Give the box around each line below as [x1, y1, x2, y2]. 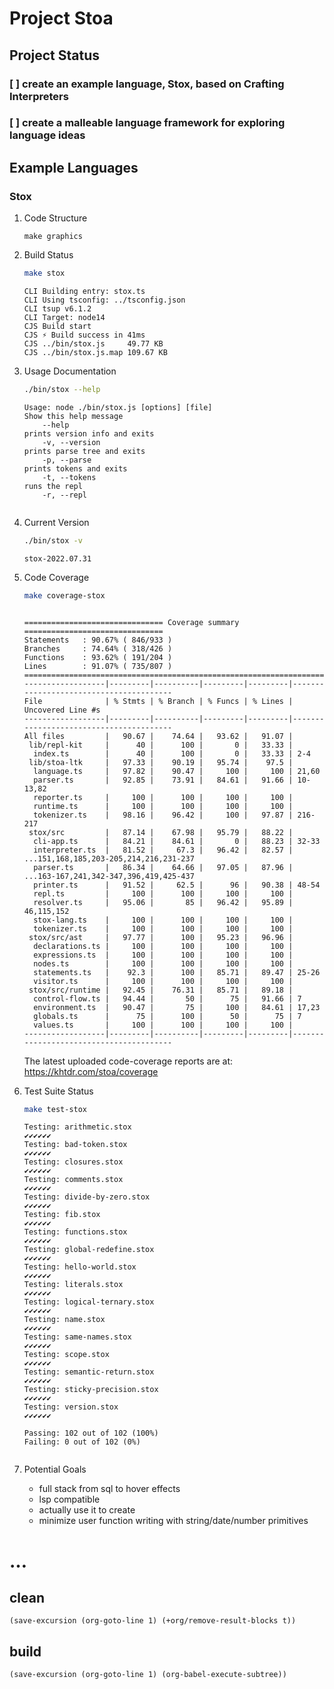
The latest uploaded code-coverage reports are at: [23, 1055, 234, 1067]
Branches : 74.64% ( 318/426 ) [23, 643, 173, 654]
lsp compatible [38, 1493, 101, 1506]
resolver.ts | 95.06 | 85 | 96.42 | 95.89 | [33, 897, 294, 907]
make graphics [23, 232, 83, 242]
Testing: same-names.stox [23, 1332, 132, 1342]
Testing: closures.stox [23, 1157, 124, 1167]
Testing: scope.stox [23, 1350, 110, 1360]
